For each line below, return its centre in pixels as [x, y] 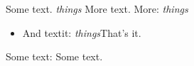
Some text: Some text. [54, 56]
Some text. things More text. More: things [97, 9]
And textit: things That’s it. [82, 32]
